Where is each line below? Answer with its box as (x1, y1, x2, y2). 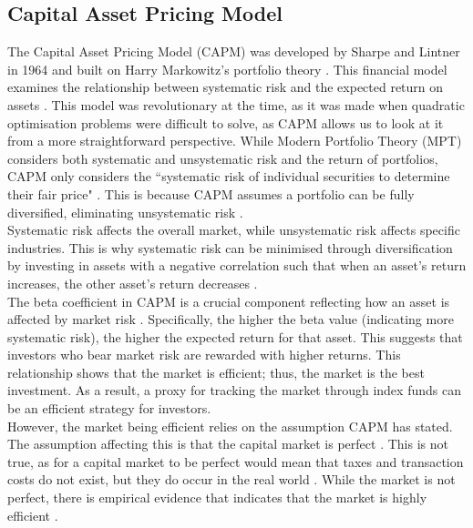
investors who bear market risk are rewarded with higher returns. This (7, 345, 401, 364)
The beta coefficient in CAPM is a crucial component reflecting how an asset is (7, 291, 450, 310)
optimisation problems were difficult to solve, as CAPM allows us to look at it (7, 113, 444, 132)
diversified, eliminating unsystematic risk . (7, 202, 243, 221)
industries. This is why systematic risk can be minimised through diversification (7, 238, 453, 257)
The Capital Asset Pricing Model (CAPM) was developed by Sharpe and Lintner (7, 42, 460, 61)
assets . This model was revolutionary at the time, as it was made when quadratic (7, 95, 465, 114)
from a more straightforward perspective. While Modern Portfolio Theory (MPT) (7, 131, 462, 150)
